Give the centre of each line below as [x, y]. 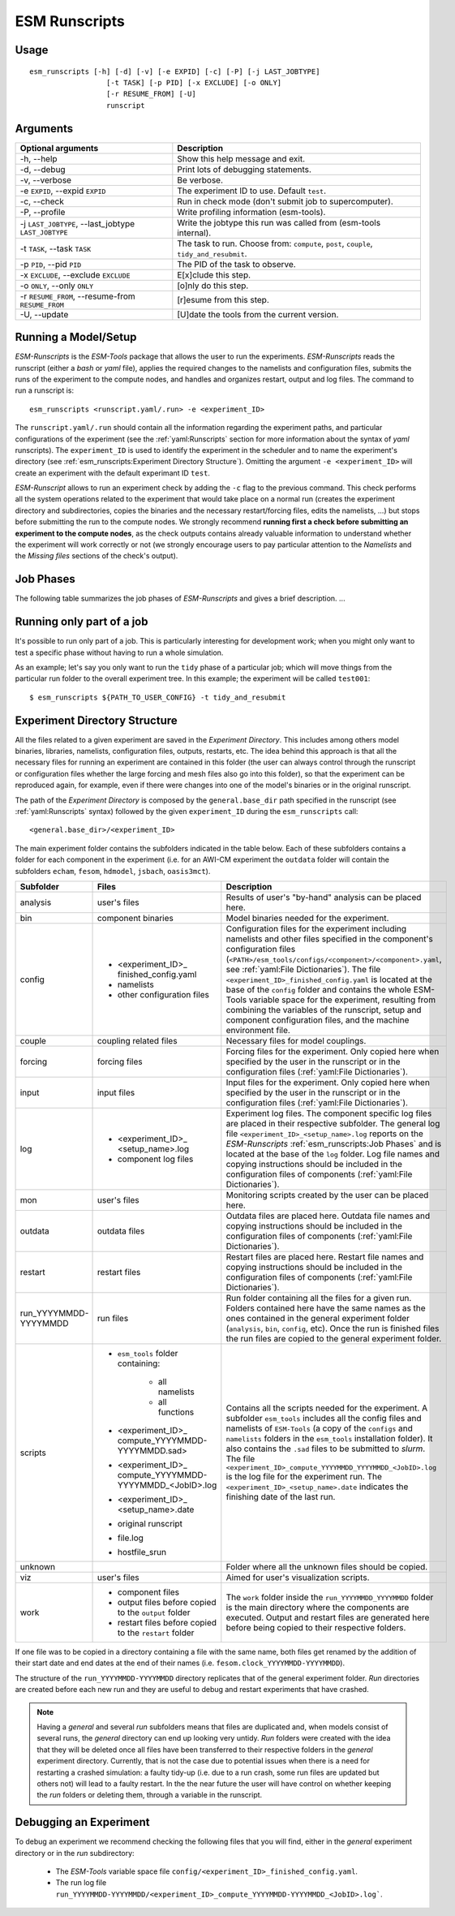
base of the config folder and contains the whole [319, 989]
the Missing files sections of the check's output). [97, 556]
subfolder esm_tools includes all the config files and [324, 1419]
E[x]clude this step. [214, 274]
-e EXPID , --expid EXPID [63, 191]
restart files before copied [167, 1622]
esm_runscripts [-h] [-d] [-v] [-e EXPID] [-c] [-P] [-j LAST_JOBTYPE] [175, 71]
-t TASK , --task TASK [56, 248]
